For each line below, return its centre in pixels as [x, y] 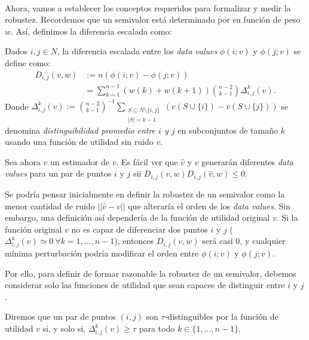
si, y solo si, [64, 328]
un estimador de [80, 161]
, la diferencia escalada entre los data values [137, 51]
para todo [157, 328]
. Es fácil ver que [147, 161]
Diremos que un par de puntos [60, 316]
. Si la [287, 217]
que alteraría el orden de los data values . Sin [209, 205]
